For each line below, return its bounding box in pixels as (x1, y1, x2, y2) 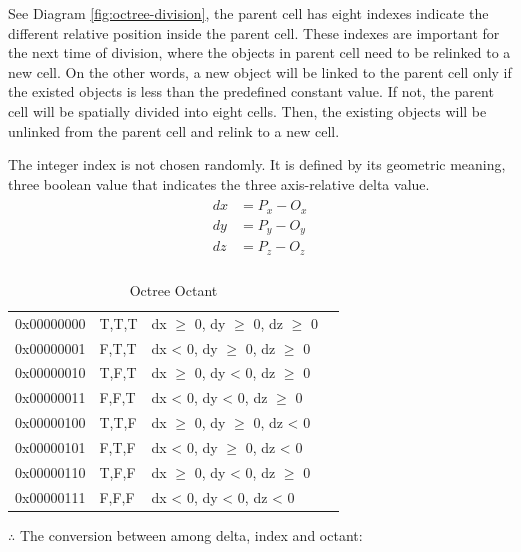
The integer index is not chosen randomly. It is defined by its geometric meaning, (8, 154, 506, 175)
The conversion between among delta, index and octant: (19, 524, 363, 545)
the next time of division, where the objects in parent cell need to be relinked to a (8, 42, 511, 63)
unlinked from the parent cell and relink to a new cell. (8, 120, 340, 141)
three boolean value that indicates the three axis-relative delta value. (8, 173, 430, 194)
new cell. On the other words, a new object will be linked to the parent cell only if (8, 61, 512, 82)
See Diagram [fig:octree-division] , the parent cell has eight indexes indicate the (8, 3, 489, 23)
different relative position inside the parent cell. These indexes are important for (8, 22, 500, 43)
